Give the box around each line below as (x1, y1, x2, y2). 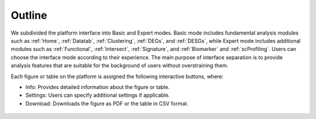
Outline (11, 9, 47, 22)
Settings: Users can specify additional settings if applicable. (25, 91, 170, 99)
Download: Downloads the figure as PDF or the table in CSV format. (25, 100, 188, 107)
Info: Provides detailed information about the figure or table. (25, 83, 170, 90)
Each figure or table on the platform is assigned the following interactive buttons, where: (11, 73, 224, 80)
